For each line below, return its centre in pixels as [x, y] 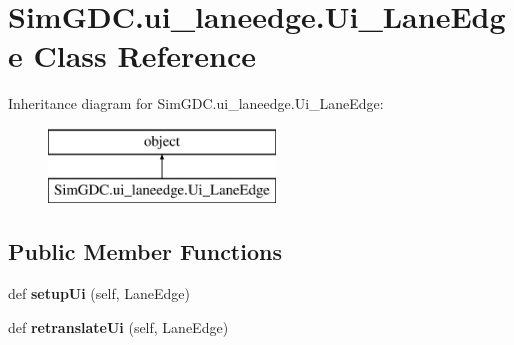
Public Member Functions [145, 251]
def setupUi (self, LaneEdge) [99, 293]
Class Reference [144, 55]
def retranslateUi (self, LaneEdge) [118, 326]
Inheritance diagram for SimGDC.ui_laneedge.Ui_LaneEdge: [196, 103]
